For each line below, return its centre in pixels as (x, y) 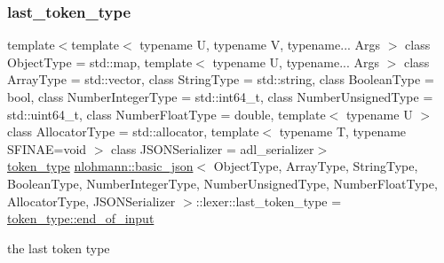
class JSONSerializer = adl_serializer (213, 148)
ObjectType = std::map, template (100, 62)
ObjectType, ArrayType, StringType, (316, 166)
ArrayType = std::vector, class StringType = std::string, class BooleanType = (221, 79)
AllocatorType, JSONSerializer (91, 201)
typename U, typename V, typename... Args (260, 45)
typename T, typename (343, 131)
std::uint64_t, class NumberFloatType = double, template (166, 114)
